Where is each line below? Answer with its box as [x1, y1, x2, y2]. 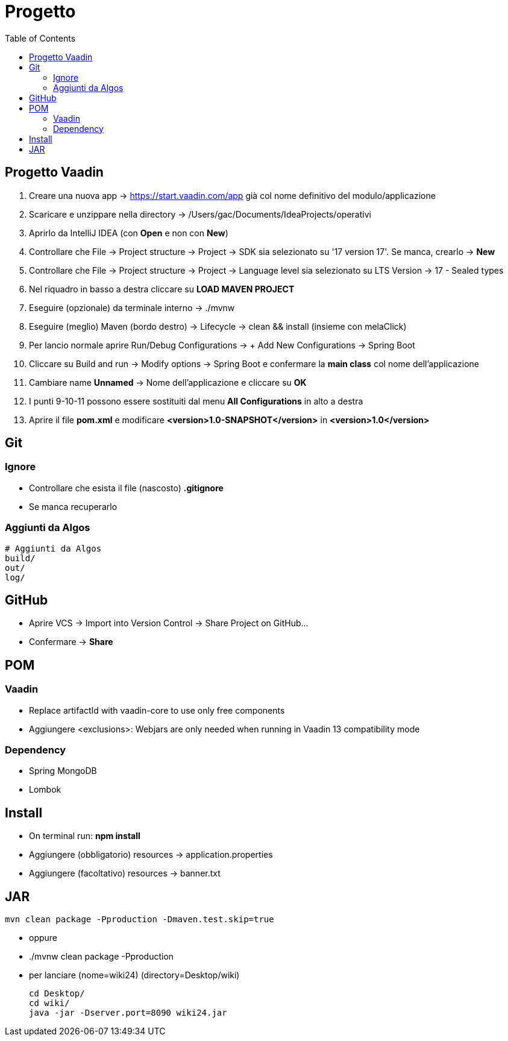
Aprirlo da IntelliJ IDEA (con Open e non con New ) [29, 227, 228, 238]
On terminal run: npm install [29, 831, 140, 841]
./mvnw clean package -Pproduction [29, 951, 174, 962]
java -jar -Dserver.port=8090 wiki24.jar [29, 1008, 227, 1018]
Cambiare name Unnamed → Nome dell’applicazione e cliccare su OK [29, 377, 307, 388]
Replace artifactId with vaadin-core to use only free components [29, 705, 285, 715]
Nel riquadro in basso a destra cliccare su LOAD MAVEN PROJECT [29, 283, 295, 294]
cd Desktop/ [29, 989, 85, 999]
